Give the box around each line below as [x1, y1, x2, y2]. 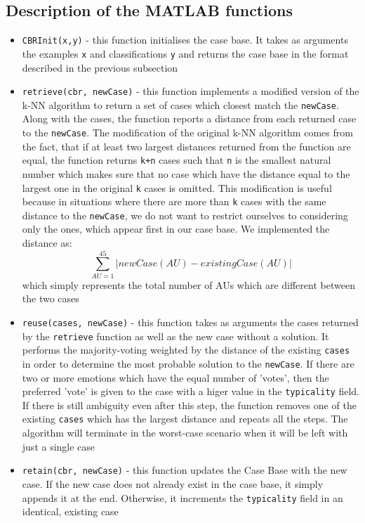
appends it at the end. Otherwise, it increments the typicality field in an [22, 490, 343, 505]
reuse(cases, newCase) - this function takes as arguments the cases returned [22, 314, 359, 329]
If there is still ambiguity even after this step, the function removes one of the [22, 397, 357, 412]
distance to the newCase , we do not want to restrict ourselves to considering [22, 207, 348, 222]
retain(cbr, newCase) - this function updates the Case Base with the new [22, 463, 347, 477]
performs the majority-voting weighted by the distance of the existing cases [22, 342, 350, 357]
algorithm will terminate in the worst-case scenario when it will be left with [22, 425, 348, 440]
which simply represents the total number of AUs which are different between [22, 277, 355, 292]
